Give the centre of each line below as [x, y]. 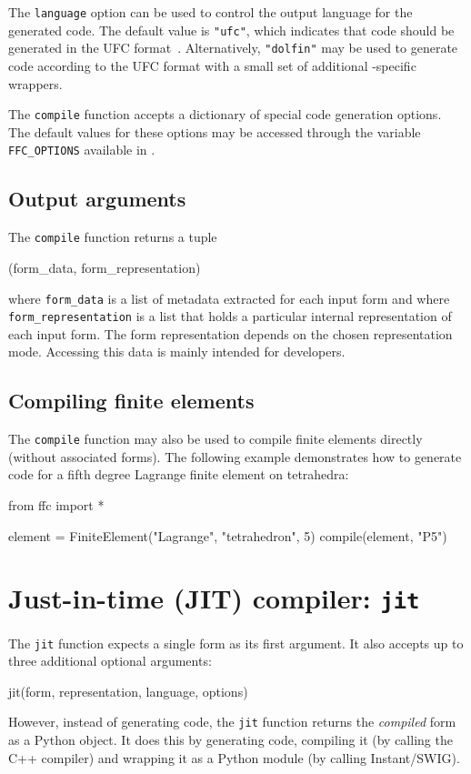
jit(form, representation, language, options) [128, 691]
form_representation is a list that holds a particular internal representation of [230, 316]
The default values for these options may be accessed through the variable [215, 131]
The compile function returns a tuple [113, 237]
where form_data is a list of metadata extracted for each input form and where [229, 298]
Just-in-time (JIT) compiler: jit [214, 598]
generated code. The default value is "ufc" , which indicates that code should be [231, 30]
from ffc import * [56, 505]
